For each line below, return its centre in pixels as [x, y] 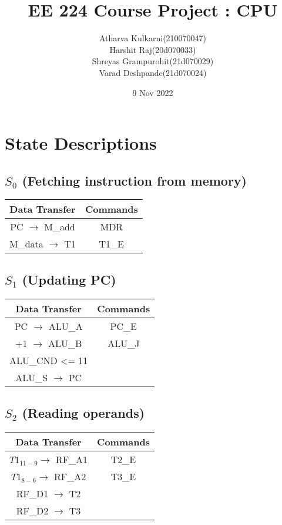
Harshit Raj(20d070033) [153, 49]
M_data [26, 244]
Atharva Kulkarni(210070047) [153, 38]
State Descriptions [81, 143]
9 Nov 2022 [153, 92]
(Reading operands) [83, 413]
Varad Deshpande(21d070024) [153, 72]
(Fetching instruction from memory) [134, 180]
